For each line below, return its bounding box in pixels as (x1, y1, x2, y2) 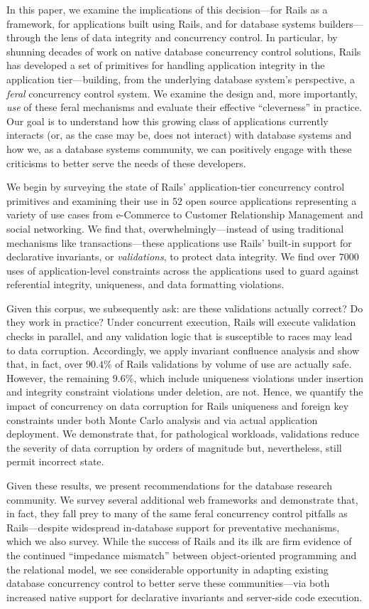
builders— (319, 16, 363, 31)
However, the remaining (6, 370, 110, 385)
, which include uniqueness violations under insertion (133, 370, 363, 385)
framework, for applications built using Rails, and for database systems (6, 16, 316, 31)
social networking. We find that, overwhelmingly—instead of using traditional (6, 221, 344, 235)
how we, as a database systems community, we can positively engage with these (6, 141, 352, 156)
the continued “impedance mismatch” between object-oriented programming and (6, 547, 357, 562)
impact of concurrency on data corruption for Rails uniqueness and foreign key (6, 398, 349, 413)
